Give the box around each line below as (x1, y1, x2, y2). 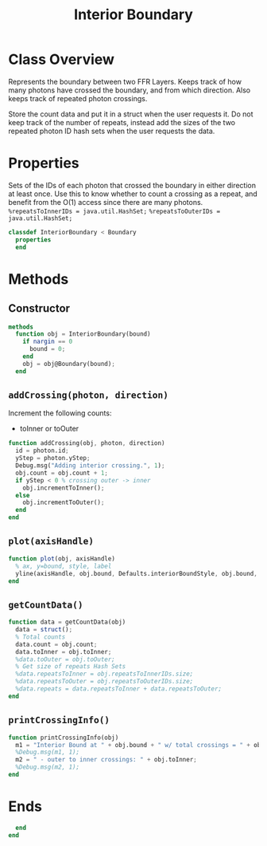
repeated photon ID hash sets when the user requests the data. (8, 126, 215, 136)
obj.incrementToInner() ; (22, 484, 105, 492)
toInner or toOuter (19, 424, 79, 434)
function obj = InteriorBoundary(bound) (15, 330, 151, 338)
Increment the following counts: (8, 408, 112, 418)
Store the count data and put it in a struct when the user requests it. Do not (8, 109, 253, 119)
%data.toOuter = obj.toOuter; (15, 655, 115, 663)
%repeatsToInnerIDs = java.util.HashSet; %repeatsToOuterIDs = (8, 207, 221, 215)
